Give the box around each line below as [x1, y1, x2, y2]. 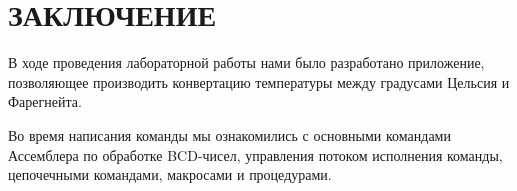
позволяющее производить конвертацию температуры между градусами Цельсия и [8, 71, 510, 92]
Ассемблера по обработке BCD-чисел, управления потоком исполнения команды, [8, 144, 503, 165]
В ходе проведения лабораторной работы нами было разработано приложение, [8, 52, 485, 73]
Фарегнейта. [8, 91, 82, 112]
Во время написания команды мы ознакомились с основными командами [8, 124, 451, 145]
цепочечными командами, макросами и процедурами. [8, 164, 332, 185]
